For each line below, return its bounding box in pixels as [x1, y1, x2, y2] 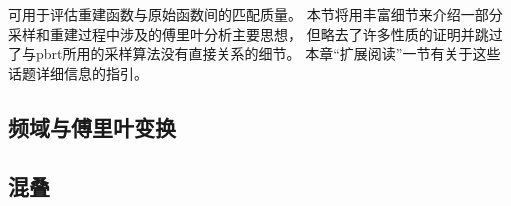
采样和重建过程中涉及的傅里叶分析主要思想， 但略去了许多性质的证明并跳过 [8, 23, 503, 44]
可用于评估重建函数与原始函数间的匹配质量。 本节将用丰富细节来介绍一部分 [8, 4, 503, 24]
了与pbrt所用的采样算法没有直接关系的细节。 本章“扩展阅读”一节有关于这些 [8, 43, 501, 64]
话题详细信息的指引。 [8, 62, 148, 83]
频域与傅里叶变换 [8, 111, 176, 142]
